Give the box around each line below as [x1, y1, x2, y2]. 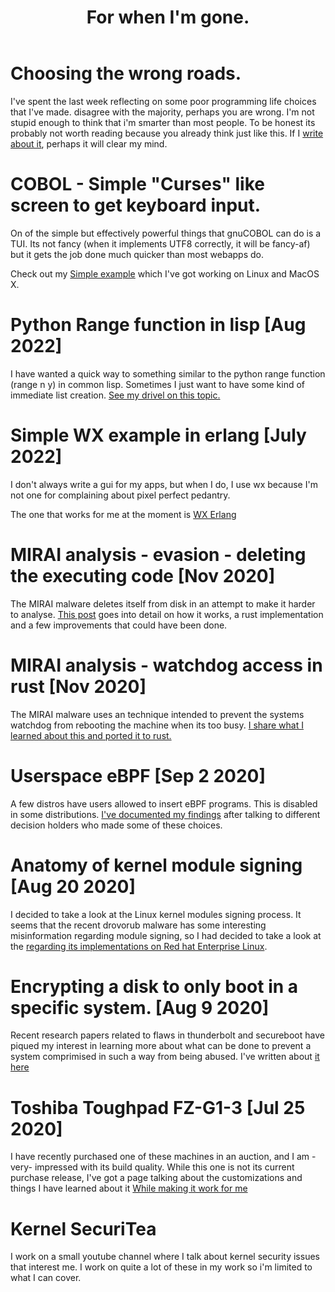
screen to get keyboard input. [10, 194, 262, 217]
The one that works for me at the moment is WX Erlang [10, 508, 237, 520]
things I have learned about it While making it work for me [10, 1182, 248, 1195]
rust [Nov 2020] [10, 675, 147, 698]
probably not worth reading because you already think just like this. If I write [10, 127, 324, 139]
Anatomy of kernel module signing [10, 854, 303, 876]
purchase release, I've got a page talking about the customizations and [10, 1172, 303, 1184]
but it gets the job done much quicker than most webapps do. [10, 248, 265, 260]
